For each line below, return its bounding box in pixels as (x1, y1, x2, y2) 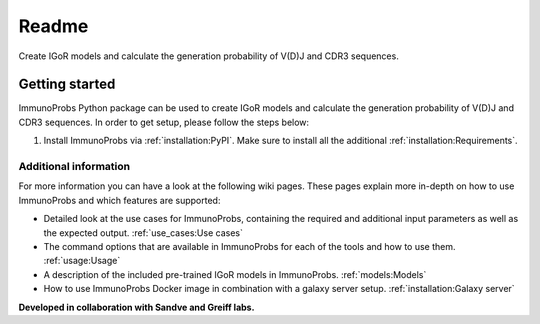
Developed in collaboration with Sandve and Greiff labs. (18, 301, 255, 313)
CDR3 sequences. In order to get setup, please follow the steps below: (18, 116, 310, 128)
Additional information (18, 160, 131, 173)
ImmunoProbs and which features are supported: (18, 194, 221, 206)
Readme (18, 15, 89, 37)
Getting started (18, 76, 116, 93)
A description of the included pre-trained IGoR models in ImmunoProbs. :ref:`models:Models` (43, 268, 427, 280)
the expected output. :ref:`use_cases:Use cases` (43, 226, 244, 239)
